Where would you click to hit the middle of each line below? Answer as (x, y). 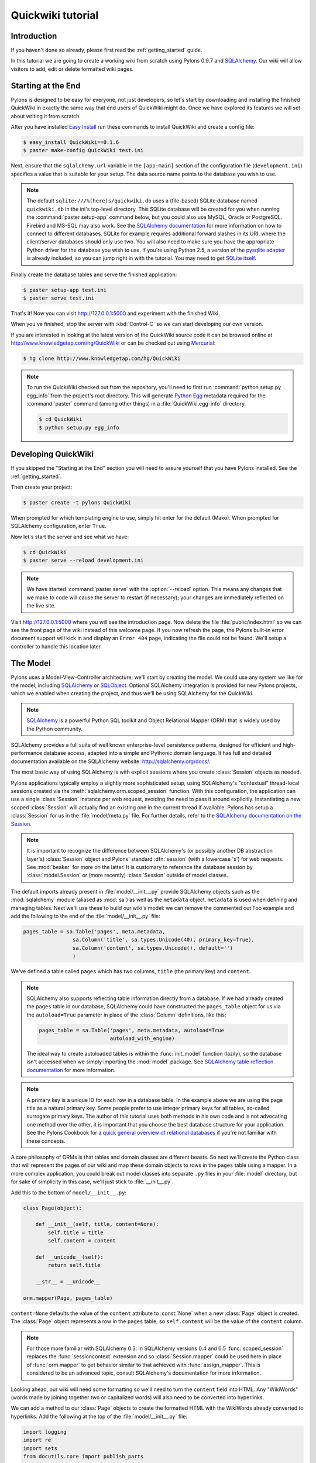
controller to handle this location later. (56, 646)
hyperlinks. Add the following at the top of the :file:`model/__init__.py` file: (99, 1416)
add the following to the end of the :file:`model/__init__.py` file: (85, 916)
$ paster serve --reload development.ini (83, 561)
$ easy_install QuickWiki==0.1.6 (71, 142)
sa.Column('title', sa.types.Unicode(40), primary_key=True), (163, 940)
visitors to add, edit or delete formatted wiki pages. (72, 69)
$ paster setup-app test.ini (65, 290)
